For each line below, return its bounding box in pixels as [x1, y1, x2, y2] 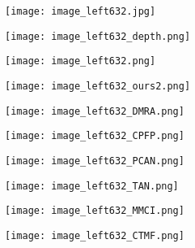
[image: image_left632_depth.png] [5, 30, 191, 42]
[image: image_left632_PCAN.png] [5, 154, 184, 167]
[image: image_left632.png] [5, 55, 156, 67]
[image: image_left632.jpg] [5, 6, 156, 17]
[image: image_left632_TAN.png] [5, 180, 179, 192]
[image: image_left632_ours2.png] [5, 80, 191, 92]
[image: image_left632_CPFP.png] [5, 130, 184, 142]
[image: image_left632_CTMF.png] [5, 229, 184, 241]
